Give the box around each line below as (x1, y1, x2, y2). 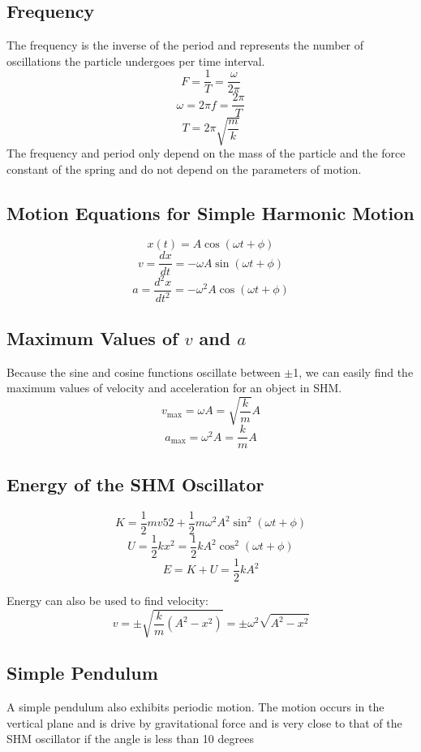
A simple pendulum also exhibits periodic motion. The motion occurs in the (6, 698, 384, 715)
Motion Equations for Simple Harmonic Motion (6, 200, 415, 225)
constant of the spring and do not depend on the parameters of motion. (6, 160, 362, 177)
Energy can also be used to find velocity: (6, 591, 208, 608)
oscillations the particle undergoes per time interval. (6, 52, 265, 69)
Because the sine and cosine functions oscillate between (6, 363, 281, 380)
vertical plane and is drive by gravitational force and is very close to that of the (6, 714, 402, 731)
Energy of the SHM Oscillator (6, 471, 264, 496)
